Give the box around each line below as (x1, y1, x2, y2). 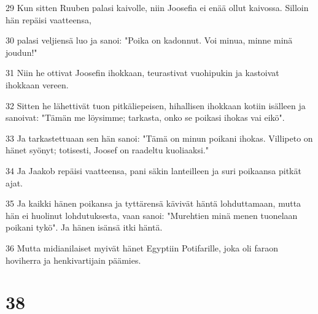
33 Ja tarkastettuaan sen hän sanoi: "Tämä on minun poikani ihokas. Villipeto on (6, 131, 313, 144)
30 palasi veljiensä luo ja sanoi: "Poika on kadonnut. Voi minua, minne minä (6, 34, 293, 47)
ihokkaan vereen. (6, 78, 69, 91)
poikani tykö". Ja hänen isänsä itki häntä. (6, 221, 163, 234)
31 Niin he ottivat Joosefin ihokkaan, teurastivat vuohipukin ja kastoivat (6, 66, 279, 79)
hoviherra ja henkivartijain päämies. (6, 253, 141, 266)
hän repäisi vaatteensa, (6, 13, 91, 26)
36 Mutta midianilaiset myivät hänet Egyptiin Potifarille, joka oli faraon (6, 241, 278, 254)
